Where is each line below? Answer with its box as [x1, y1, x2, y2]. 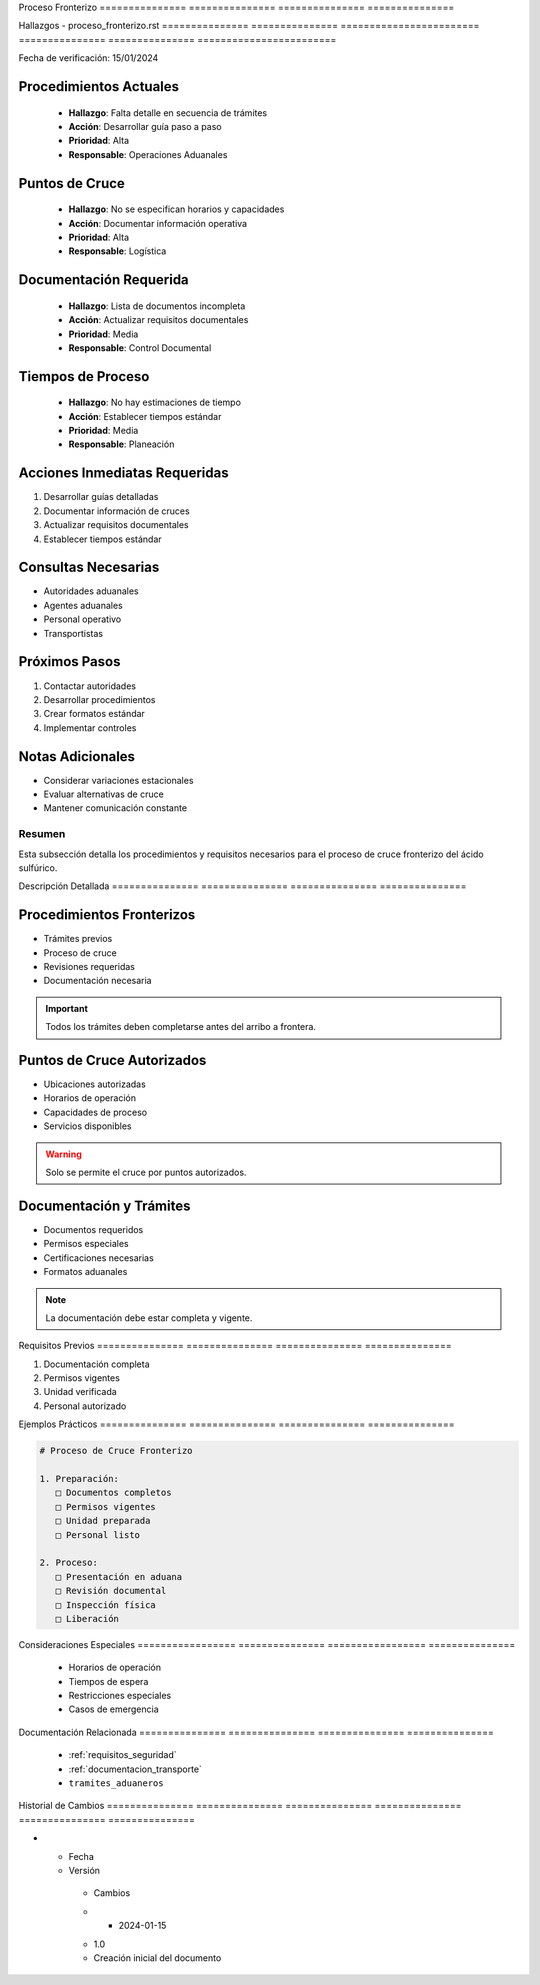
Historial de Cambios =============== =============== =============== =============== [18, 1800, 462, 1812]
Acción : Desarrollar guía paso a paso [68, 120, 222, 132]
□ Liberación [55, 1613, 120, 1624]
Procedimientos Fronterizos [18, 906, 196, 924]
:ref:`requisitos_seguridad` [68, 1749, 177, 1761]
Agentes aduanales [43, 599, 124, 611]
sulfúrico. [18, 861, 58, 874]
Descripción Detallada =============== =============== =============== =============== [18, 880, 467, 892]
